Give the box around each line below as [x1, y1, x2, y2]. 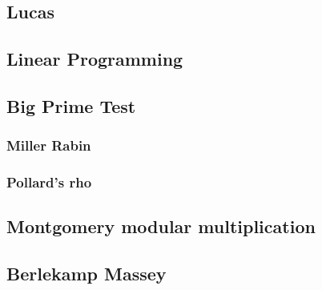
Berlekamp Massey [6, 261, 167, 286]
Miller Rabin [6, 135, 91, 155]
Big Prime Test [6, 93, 136, 118]
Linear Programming [6, 46, 183, 71]
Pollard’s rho [6, 172, 92, 192]
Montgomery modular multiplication [6, 214, 316, 239]
